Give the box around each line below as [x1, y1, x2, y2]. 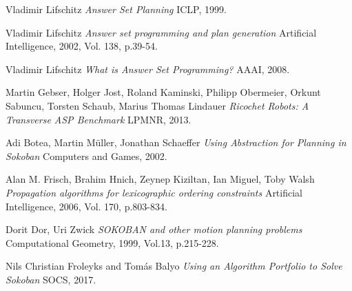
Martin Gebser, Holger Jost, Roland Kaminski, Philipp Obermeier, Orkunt [6, 85, 321, 99]
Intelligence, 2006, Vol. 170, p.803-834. [6, 199, 167, 213]
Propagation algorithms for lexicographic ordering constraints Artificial [6, 185, 302, 199]
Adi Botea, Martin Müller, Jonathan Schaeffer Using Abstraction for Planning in [6, 135, 346, 150]
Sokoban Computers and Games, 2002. [6, 148, 167, 163]
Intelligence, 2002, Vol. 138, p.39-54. [6, 39, 158, 53]
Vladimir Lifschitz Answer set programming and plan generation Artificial [6, 25, 317, 39]
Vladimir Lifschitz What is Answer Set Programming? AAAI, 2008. [6, 61, 290, 76]
